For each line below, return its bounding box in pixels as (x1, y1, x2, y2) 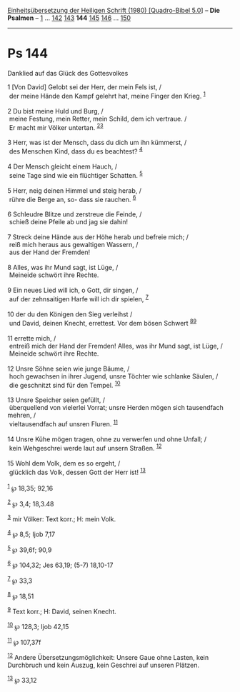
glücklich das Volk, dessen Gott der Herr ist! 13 (9, 466, 146, 476)
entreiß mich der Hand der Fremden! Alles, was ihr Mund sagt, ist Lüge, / (9, 341, 224, 350)
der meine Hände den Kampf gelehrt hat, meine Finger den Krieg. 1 (9, 90, 206, 100)
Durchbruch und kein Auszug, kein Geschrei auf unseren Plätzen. (7, 661, 200, 670)
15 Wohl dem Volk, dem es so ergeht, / (7, 458, 121, 467)
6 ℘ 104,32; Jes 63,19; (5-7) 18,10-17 (7, 560, 114, 570)
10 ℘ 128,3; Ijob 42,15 (7, 621, 69, 631)
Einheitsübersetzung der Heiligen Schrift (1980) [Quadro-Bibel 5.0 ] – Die (7, 6, 220, 14)
